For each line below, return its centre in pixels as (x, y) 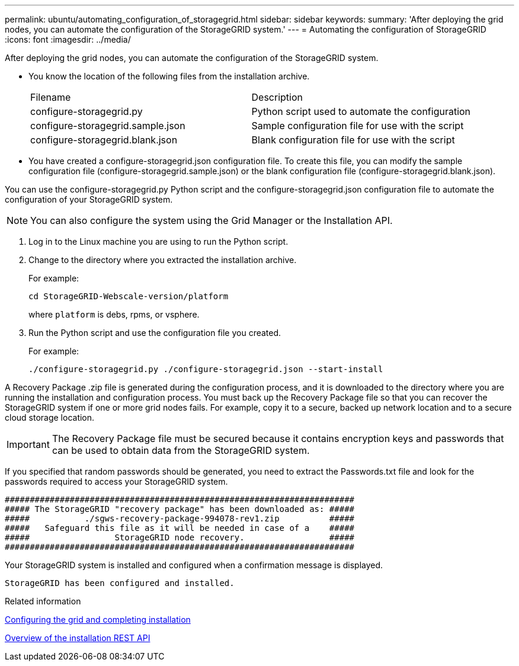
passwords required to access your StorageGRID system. (116, 481)
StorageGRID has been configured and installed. (120, 583)
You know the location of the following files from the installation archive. (169, 76)
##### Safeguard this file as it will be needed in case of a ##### (180, 528)
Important (28, 444)
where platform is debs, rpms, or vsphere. (114, 314)
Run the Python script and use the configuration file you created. (155, 333)
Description (277, 97)
